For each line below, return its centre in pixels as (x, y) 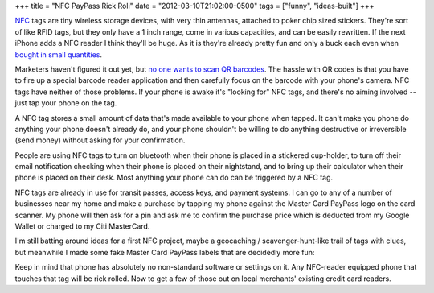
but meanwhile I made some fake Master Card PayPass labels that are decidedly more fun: (165, 252)
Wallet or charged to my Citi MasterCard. (82, 226)
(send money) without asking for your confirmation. (100, 140)
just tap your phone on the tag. (66, 103)
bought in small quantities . (58, 54)
